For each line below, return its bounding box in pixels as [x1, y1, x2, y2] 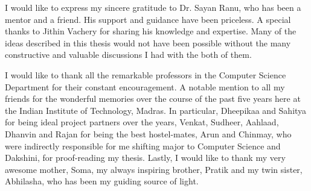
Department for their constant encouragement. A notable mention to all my [5, 80, 285, 93]
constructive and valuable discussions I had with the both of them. [5, 48, 252, 61]
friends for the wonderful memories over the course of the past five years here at [5, 92, 301, 105]
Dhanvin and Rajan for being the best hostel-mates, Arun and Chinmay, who [5, 127, 292, 140]
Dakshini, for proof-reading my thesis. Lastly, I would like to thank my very [5, 151, 286, 164]
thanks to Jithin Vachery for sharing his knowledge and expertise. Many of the [5, 25, 297, 37]
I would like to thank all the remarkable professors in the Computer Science [5, 68, 286, 81]
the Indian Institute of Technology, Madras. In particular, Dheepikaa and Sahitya [5, 104, 307, 116]
